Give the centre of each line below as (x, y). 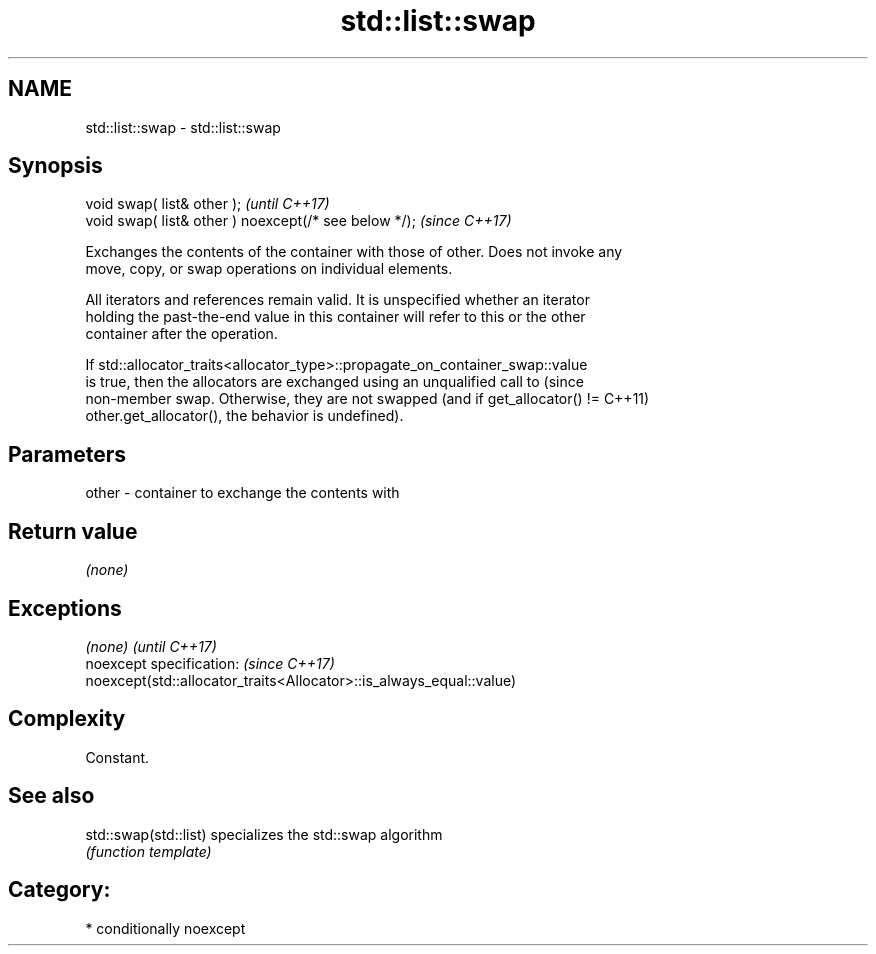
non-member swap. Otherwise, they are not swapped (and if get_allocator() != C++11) (367, 399)
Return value (73, 531)
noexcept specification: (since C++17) (210, 663)
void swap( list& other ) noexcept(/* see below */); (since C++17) (298, 221)
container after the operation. (181, 334)
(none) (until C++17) (151, 646)
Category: (59, 890)
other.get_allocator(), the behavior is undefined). (244, 416)
